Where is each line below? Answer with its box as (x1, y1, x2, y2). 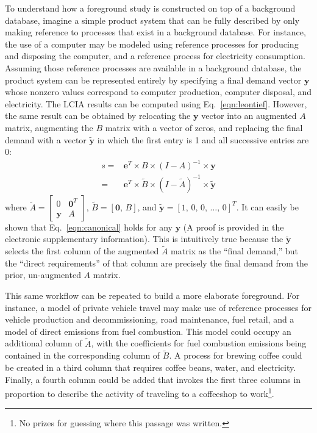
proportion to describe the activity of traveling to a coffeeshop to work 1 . (5, 385, 274, 399)
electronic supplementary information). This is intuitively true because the (5, 232, 283, 245)
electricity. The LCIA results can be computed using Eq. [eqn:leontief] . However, (5, 97, 307, 110)
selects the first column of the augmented (5, 245, 159, 257)
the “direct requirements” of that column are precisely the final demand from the (5, 256, 308, 269)
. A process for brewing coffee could (169, 349, 302, 362)
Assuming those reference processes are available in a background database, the (5, 61, 302, 74)
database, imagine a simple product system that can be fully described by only (5, 13, 300, 26)
